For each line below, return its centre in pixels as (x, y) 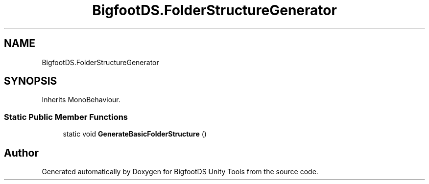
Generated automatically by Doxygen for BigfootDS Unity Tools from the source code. (180, 172)
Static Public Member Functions (66, 117)
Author (21, 153)
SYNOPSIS (31, 81)
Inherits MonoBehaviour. (81, 100)
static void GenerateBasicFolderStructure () (135, 134)
